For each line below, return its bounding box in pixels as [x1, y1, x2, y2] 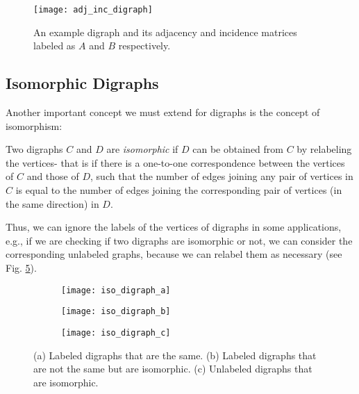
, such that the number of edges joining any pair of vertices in [90, 169, 353, 183]
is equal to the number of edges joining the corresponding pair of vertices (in [15, 183, 342, 197]
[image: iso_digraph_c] [61, 327, 171, 338]
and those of [26, 169, 79, 183]
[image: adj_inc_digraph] [33, 5, 153, 15]
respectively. [118, 38, 171, 53]
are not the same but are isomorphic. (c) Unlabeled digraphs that [33, 361, 312, 376]
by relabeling [297, 142, 352, 156]
